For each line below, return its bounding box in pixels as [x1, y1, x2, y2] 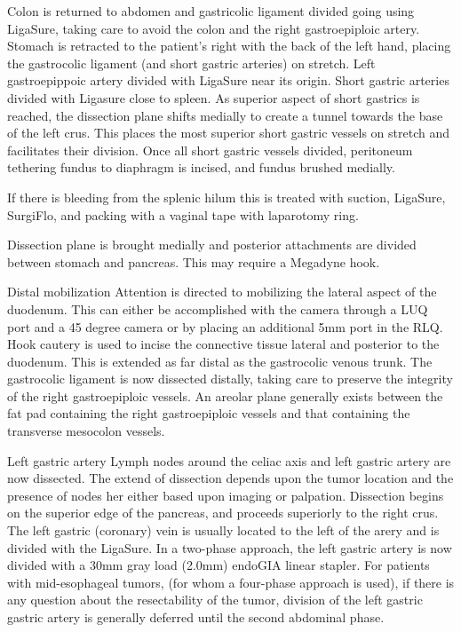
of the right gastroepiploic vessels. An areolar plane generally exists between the [7, 386, 443, 405]
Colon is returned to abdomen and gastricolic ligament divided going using [7, 2, 415, 20]
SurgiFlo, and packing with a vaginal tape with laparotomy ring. [7, 205, 359, 224]
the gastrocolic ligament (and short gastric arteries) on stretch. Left [7, 53, 376, 72]
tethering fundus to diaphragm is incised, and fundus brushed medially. [7, 158, 395, 177]
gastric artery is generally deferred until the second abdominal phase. [7, 608, 385, 626]
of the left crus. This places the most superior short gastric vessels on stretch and [7, 123, 450, 142]
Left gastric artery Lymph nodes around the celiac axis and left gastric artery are [7, 451, 451, 470]
